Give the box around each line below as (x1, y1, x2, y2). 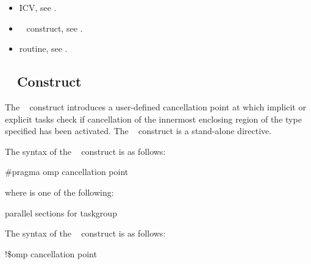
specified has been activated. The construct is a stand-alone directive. (5, 124, 272, 137)
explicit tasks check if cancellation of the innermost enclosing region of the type (5, 112, 302, 125)
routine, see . (19, 42, 68, 55)
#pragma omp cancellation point (5, 165, 129, 178)
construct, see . (26, 21, 83, 34)
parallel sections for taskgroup (5, 206, 117, 219)
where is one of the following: (5, 185, 114, 198)
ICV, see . (19, 1, 57, 13)
